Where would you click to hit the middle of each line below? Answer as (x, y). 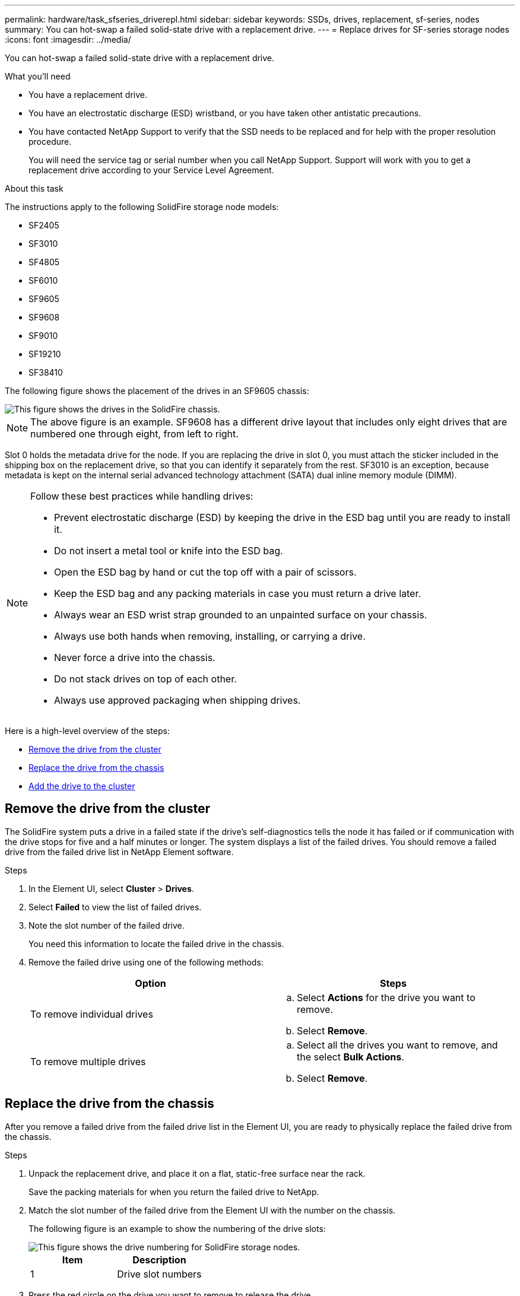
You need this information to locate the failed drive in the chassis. (156, 944)
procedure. (50, 142)
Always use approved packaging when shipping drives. (177, 700)
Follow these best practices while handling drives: (142, 496)
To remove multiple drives (88, 1061)
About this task (34, 188)
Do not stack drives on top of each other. (145, 679)
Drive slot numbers (159, 1274)
